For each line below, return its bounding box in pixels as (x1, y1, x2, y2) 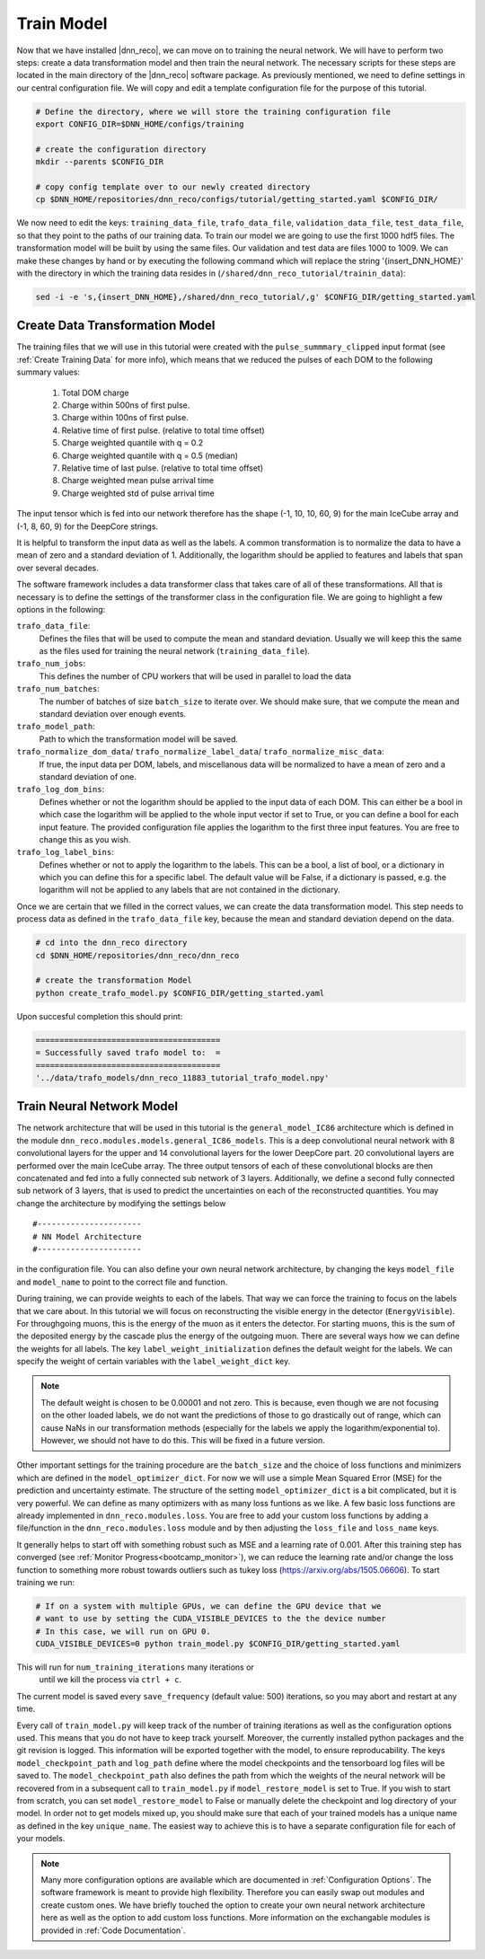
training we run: (16, 1576, 75, 1587)
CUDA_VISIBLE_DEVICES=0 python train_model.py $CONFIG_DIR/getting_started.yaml (35, 1639, 401, 1649)
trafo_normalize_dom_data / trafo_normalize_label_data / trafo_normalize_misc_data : (16, 746, 385, 757)
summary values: (16, 366, 81, 377)
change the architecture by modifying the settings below (16, 1197, 226, 1208)
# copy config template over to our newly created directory (35, 182, 311, 192)
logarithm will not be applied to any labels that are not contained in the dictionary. (39, 885, 340, 896)
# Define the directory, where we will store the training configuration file (35, 106, 391, 117)
